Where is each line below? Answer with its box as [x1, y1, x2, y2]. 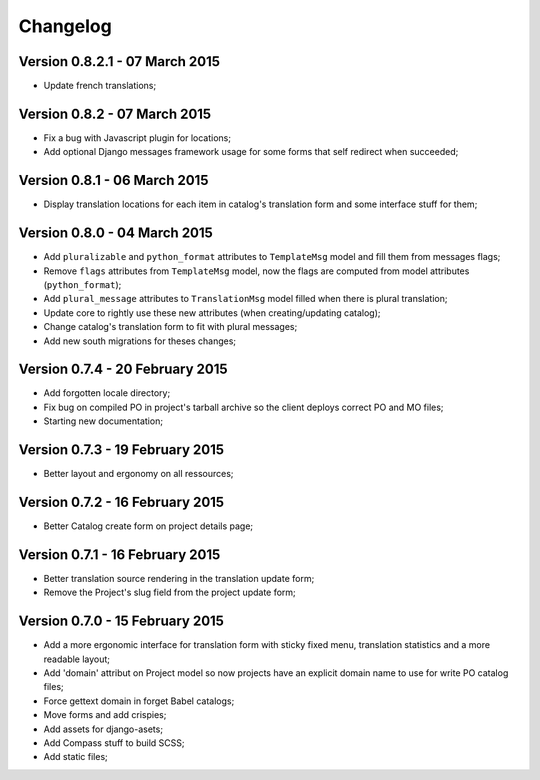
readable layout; [43, 653, 110, 665]
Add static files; [43, 751, 109, 763]
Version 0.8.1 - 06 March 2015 [18, 172, 209, 189]
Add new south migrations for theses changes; [43, 335, 237, 347]
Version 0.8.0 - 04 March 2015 [18, 225, 214, 242]
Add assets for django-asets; [43, 723, 164, 735]
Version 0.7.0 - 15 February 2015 [18, 613, 225, 630]
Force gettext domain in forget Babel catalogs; [43, 695, 235, 707]
